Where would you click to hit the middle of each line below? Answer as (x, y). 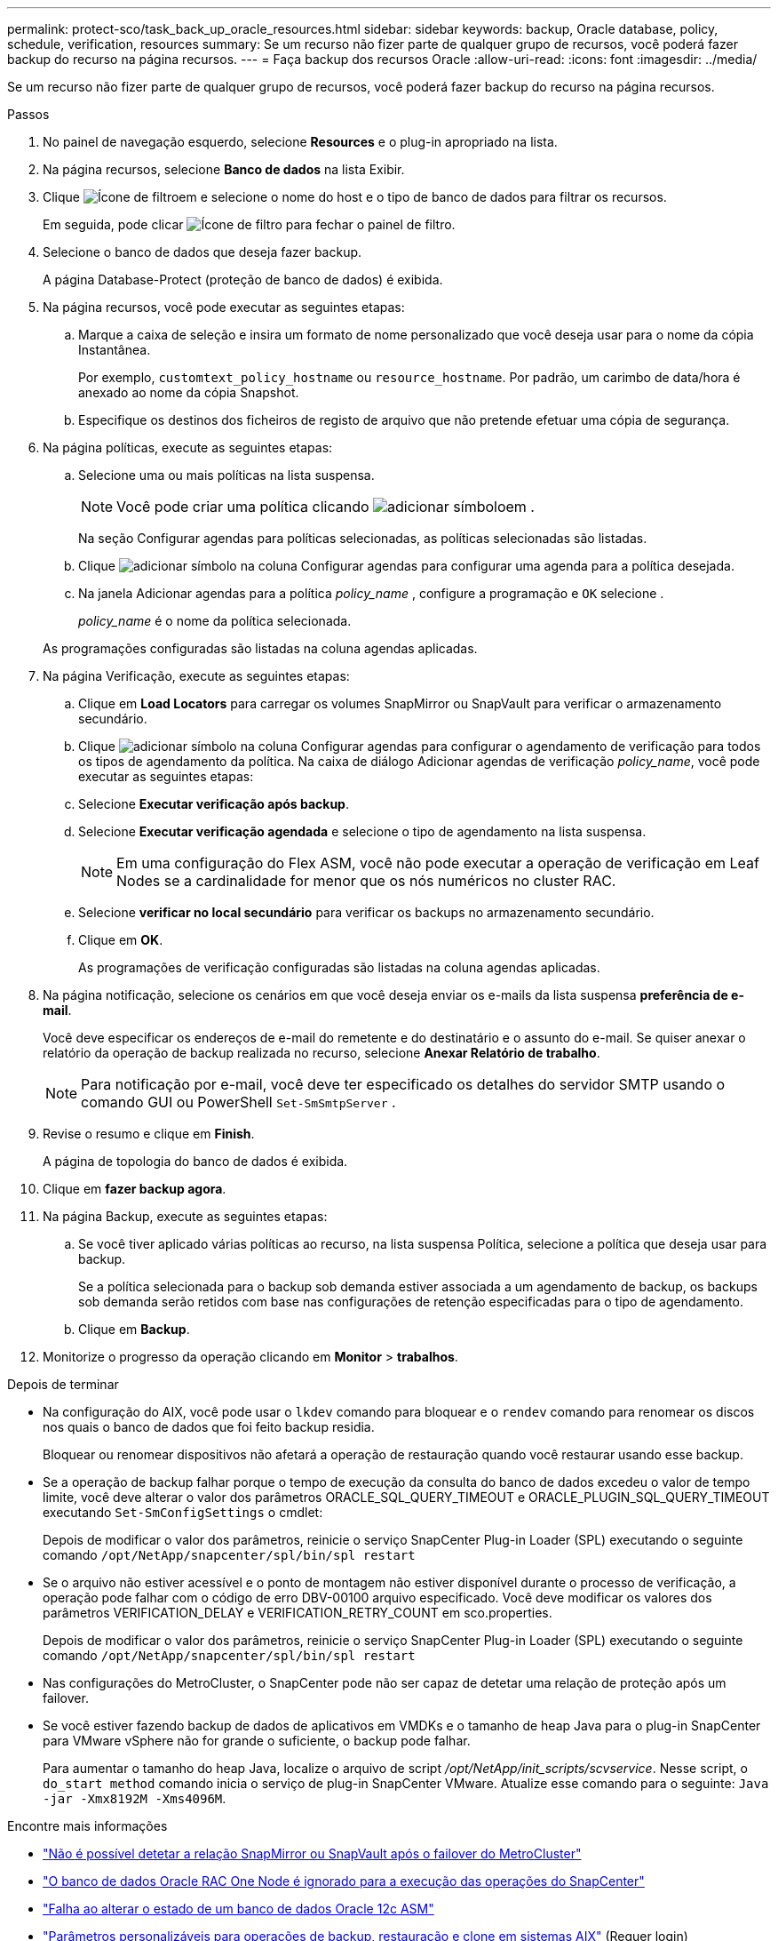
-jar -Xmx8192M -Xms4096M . (135, 1798)
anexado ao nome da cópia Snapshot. (189, 392)
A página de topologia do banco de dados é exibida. (195, 1161)
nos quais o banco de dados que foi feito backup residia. (209, 1427)
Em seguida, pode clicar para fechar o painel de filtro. (249, 224)
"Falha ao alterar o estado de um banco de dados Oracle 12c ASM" (238, 1909)
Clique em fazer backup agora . (135, 1189)
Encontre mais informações (87, 1826)
